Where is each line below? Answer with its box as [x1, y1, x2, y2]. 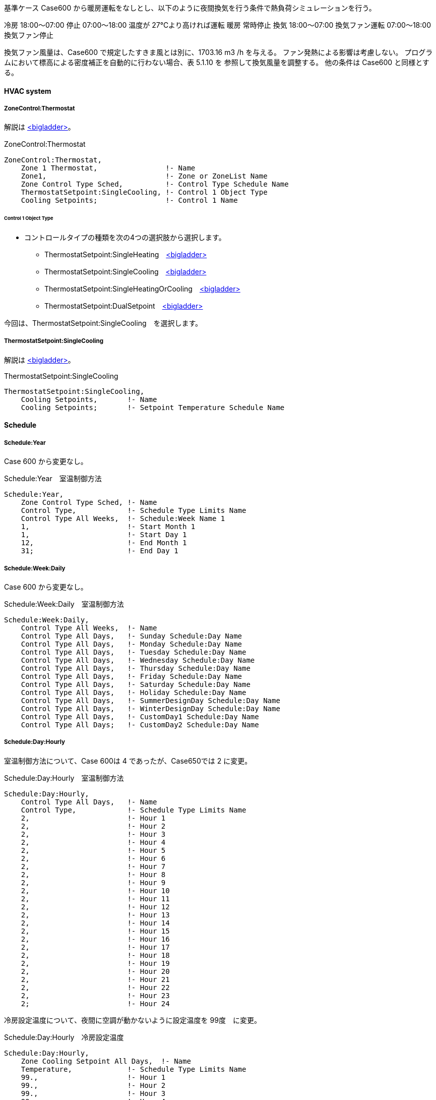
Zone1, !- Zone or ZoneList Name [21, 172, 268, 181]
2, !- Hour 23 [21, 991, 170, 1000]
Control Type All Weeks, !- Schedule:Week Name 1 [21, 514, 225, 523]
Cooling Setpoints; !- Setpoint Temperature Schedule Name [21, 403, 285, 412]
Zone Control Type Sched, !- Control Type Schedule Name [21, 180, 289, 189]
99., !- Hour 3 [21, 1089, 166, 1097]
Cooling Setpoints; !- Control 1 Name [21, 196, 238, 205]
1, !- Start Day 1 [21, 531, 187, 539]
